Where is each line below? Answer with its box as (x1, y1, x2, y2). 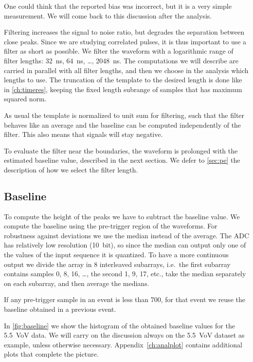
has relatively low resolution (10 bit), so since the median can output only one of (4, 240, 246, 250)
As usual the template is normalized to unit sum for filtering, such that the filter (4, 110, 245, 120)
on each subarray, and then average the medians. (4, 278, 149, 288)
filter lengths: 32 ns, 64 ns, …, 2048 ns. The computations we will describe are (4, 55, 239, 65)
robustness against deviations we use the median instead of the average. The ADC (4, 230, 249, 240)
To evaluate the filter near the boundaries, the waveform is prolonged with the (4, 145, 238, 155)
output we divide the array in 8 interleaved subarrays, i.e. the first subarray (4, 259, 231, 269)
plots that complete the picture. (4, 349, 99, 359)
